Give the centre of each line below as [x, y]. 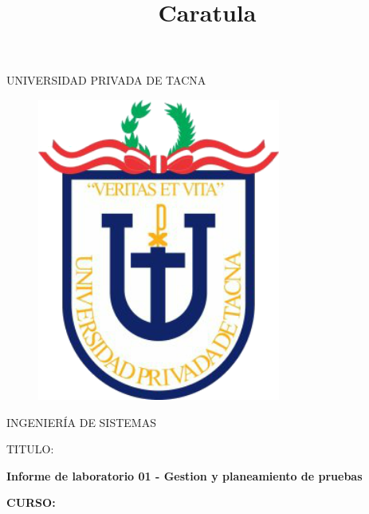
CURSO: [31, 502]
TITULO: [30, 449]
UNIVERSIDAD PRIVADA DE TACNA [106, 80]
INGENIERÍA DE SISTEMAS [81, 422]
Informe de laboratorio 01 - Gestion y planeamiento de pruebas [184, 475]
